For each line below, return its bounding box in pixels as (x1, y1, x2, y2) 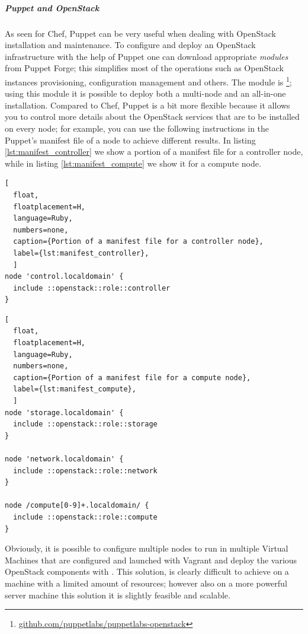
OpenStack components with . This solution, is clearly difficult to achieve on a (5, 565, 289, 578)
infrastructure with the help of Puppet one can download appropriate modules (5, 50, 288, 62)
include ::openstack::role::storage (13, 420, 158, 429)
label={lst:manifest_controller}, (13, 248, 149, 257)
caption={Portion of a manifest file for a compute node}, (13, 373, 251, 382)
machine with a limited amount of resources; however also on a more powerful (5, 576, 287, 589)
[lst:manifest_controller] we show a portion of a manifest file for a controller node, (5, 145, 303, 158)
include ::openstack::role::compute (13, 512, 158, 521)
